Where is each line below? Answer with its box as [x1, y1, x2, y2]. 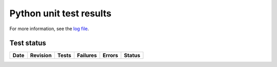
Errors [103, 52, 118, 59]
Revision [30, 52, 52, 59]
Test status [9, 39, 46, 48]
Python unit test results [9, 8, 112, 19]
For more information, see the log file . [9, 26, 89, 32]
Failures [77, 52, 97, 59]
